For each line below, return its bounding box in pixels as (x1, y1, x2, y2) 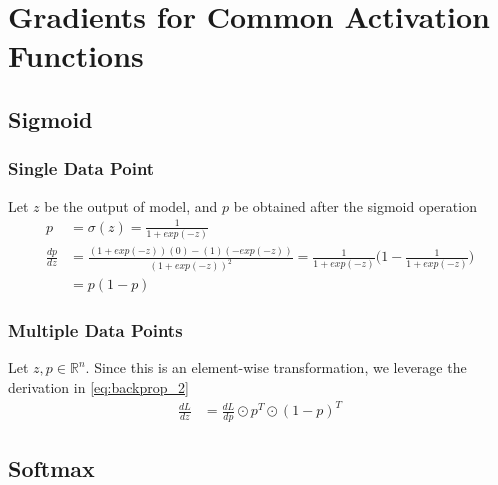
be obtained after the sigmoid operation (233, 195, 477, 216)
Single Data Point (8, 156, 155, 181)
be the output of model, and (44, 195, 218, 216)
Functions (8, 35, 144, 76)
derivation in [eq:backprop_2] (8, 377, 189, 398)
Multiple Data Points (8, 318, 183, 343)
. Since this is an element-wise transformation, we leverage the (85, 357, 467, 378)
